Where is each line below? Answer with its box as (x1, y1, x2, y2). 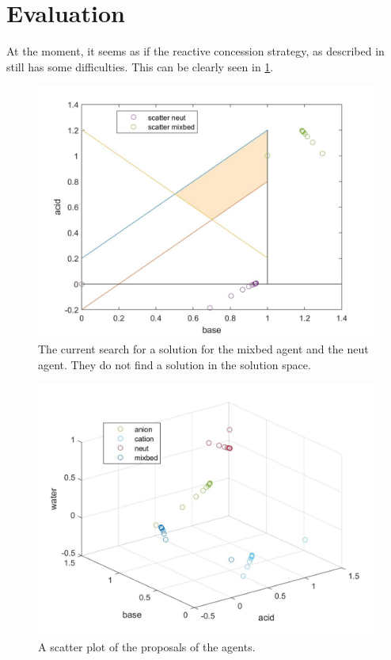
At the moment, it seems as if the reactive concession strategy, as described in (6, 43, 385, 59)
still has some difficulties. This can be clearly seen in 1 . (6, 58, 274, 74)
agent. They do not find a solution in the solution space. (38, 356, 311, 372)
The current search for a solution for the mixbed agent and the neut (38, 340, 369, 357)
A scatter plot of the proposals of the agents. (38, 638, 256, 654)
